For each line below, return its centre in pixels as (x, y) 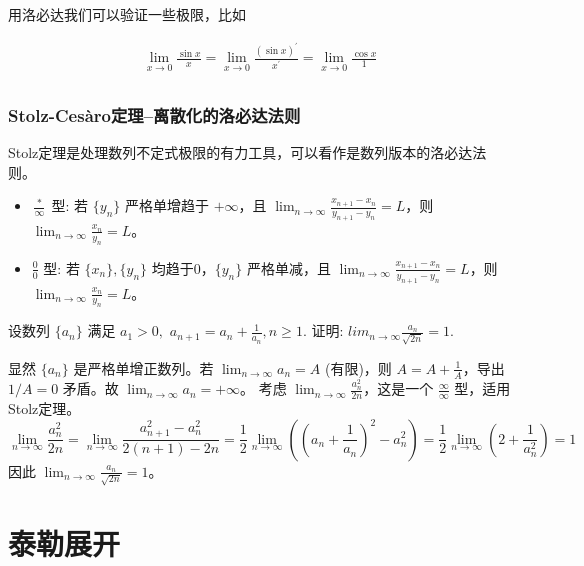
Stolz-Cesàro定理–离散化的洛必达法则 (154, 114)
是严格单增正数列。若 (143, 367)
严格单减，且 (288, 267)
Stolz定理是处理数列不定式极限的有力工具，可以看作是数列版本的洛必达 (240, 151)
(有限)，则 (358, 367)
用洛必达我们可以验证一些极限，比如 (127, 14)
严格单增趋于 (167, 205)
